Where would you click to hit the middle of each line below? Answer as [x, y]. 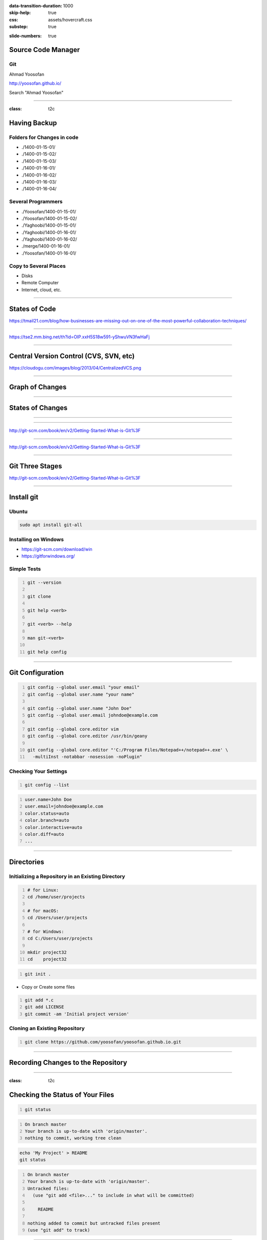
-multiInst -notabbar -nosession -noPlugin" [87, 757]
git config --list [47, 785]
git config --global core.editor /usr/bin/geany [88, 736]
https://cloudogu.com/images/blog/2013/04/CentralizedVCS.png [75, 368]
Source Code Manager [44, 50]
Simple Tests [25, 569]
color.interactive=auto [54, 827]
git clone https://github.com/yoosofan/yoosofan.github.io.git [103, 1042]
